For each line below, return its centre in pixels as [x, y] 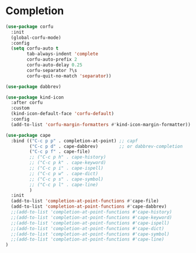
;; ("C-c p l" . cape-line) [64, 185]
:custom [20, 108]
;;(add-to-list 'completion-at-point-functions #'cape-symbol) [90, 234]
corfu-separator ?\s [52, 70]
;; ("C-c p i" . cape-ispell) [66, 168]
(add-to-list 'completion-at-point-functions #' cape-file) [85, 201]
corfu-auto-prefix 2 [52, 60]
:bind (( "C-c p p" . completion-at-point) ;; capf [74, 141]
